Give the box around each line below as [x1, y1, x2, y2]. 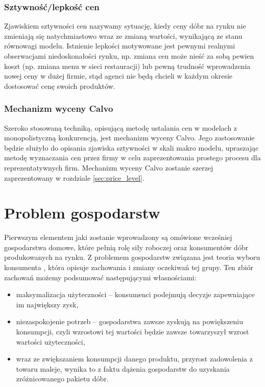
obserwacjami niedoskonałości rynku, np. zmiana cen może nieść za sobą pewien [4, 51, 254, 61]
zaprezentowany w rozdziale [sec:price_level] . [4, 172, 144, 183]
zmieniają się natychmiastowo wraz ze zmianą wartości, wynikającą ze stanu [4, 30, 243, 41]
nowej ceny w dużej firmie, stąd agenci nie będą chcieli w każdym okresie [4, 70, 233, 81]
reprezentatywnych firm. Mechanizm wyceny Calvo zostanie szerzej [4, 162, 213, 173]
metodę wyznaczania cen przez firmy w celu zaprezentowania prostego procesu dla [4, 152, 261, 163]
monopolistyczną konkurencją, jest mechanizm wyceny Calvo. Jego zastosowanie [4, 132, 255, 143]
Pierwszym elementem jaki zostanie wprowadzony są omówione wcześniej [4, 232, 232, 243]
